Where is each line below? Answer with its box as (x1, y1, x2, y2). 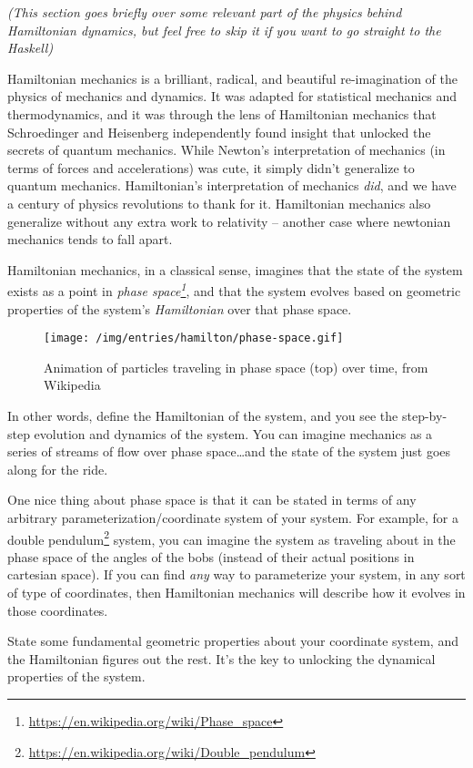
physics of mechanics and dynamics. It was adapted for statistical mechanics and (7, 87, 458, 106)
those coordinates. (7, 600, 108, 620)
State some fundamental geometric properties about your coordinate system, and (7, 631, 458, 650)
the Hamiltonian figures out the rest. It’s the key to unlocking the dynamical (7, 649, 436, 668)
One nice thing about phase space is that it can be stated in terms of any (7, 490, 417, 509)
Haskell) (7, 38, 54, 57)
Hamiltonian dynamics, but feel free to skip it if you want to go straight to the (7, 20, 441, 39)
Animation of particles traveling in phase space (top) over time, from (44, 357, 428, 376)
